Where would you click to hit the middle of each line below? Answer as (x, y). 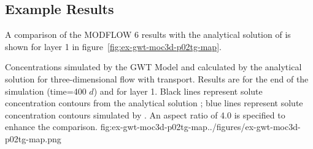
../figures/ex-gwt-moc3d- (254, 127)
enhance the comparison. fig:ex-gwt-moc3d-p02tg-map (106, 127)
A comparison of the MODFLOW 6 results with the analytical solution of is (148, 35)
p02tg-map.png (33, 138)
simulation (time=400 (46, 91)
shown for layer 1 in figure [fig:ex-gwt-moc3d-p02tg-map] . (113, 46)
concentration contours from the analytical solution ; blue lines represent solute (154, 103)
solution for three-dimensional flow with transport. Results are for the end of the (157, 78)
